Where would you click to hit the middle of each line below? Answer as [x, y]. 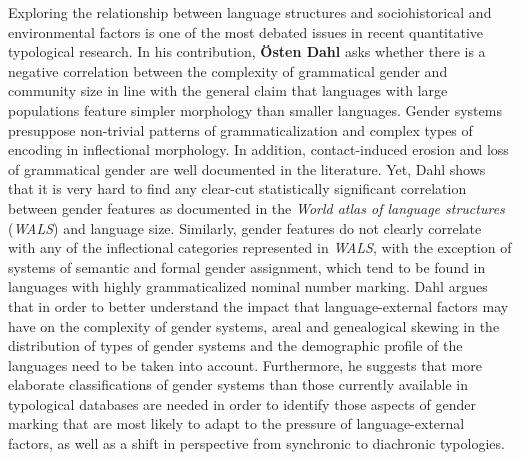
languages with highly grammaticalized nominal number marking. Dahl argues [248, 286]
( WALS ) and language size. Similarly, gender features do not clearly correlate [245, 227]
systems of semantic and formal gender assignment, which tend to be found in [247, 266]
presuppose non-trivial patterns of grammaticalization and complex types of [240, 129]
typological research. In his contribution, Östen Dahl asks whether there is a [247, 51]
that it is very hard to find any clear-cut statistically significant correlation [237, 188]
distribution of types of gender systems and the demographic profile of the [235, 345]
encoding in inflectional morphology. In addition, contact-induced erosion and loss [258, 149]
